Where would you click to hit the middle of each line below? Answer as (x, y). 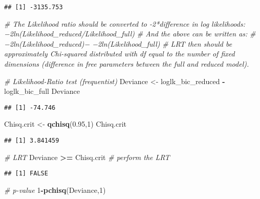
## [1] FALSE (26, 174)
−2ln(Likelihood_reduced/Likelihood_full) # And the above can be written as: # (130, 34)
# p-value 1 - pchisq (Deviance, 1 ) (55, 190)
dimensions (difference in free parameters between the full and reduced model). (127, 64)
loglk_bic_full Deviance (42, 91)
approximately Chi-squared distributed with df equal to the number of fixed (120, 54)
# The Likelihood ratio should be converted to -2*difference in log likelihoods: (125, 23)
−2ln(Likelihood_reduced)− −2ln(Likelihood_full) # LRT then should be (118, 43)
